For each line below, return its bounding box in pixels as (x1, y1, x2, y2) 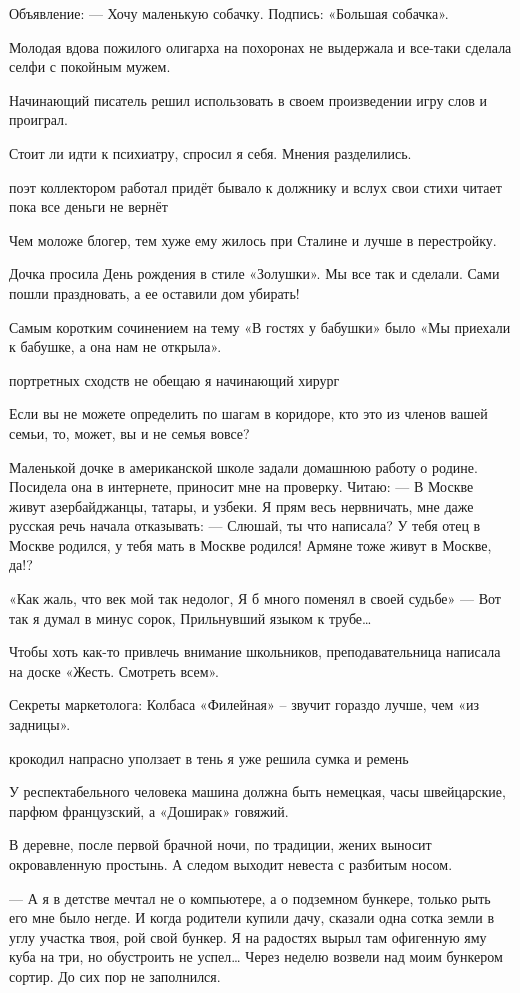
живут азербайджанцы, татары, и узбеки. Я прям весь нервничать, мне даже (9, 495, 474, 516)
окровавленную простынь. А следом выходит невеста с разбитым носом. (9, 854, 453, 874)
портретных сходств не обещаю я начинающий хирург (9, 369, 340, 390)
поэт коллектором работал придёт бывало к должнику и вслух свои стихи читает (9, 176, 502, 197)
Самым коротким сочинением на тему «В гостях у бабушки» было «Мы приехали (9, 316, 511, 337)
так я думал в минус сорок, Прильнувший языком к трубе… (9, 607, 372, 628)
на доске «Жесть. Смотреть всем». (9, 660, 220, 681)
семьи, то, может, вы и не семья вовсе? (9, 422, 250, 443)
